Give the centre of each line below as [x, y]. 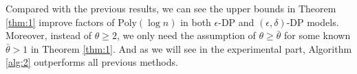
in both [196, 22]
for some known [317, 35]
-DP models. [313, 22]
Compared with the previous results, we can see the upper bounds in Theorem [171, 8]
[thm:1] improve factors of [60, 22]
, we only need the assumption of [186, 35]
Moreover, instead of [48, 35]
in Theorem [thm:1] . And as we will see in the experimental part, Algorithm [191, 48]
